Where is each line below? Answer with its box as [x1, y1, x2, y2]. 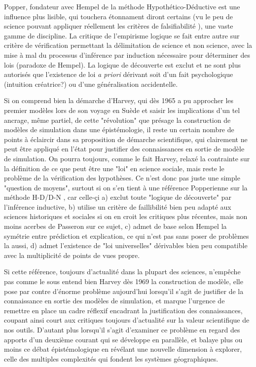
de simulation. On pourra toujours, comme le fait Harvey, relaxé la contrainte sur [4, 153, 250, 163]
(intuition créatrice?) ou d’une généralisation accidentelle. [4, 78, 178, 89]
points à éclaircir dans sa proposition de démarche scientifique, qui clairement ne [4, 134, 248, 144]
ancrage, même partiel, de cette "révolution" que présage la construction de [4, 114, 231, 125]
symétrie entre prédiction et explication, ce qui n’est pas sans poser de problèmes [4, 230, 249, 241]
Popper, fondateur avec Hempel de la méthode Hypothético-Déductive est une [4, 1, 240, 11]
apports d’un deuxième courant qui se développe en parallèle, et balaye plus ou [4, 334, 243, 344]
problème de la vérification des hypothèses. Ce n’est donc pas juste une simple [4, 173, 240, 183]
